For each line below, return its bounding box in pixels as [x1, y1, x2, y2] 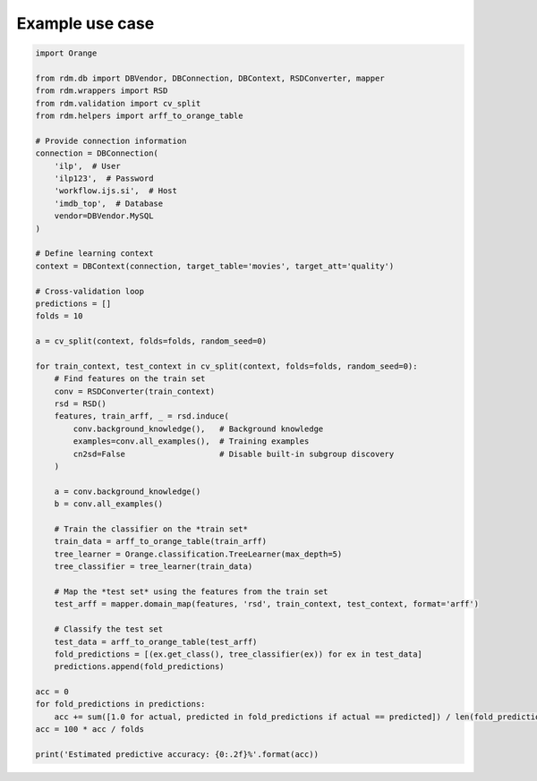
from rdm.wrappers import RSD [35, 86, 168, 96]
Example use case [16, 13, 155, 33]
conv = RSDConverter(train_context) [54, 386, 215, 396]
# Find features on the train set [54, 374, 206, 384]
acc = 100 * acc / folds [35, 725, 145, 734]
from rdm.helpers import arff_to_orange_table [35, 111, 243, 121]
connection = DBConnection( [35, 149, 158, 158]
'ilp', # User [54, 161, 121, 171]
